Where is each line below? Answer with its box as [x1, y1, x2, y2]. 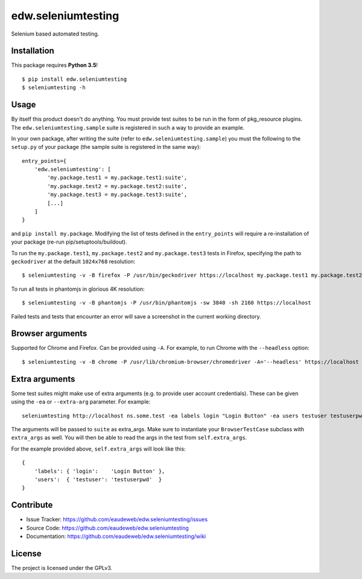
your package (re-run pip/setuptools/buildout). [11, 238, 127, 245]
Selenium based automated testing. [11, 30, 100, 37]
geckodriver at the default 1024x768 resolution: [11, 258, 136, 265]
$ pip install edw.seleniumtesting [22, 75, 127, 83]
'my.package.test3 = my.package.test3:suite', [47, 191, 188, 198]
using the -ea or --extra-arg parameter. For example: [11, 398, 151, 405]
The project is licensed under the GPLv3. [11, 564, 113, 571]
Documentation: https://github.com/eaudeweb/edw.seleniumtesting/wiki [26, 533, 206, 540]
